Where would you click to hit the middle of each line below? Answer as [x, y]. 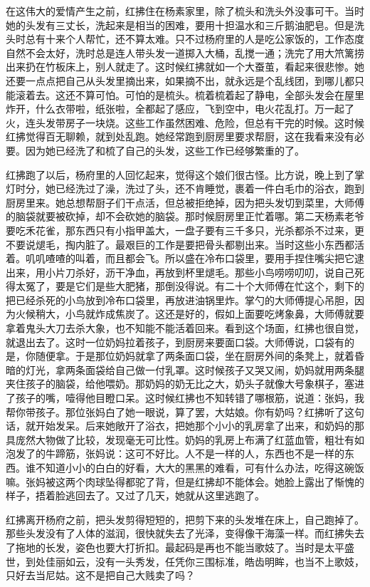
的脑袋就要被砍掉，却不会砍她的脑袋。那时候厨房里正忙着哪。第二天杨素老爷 [185, 216]
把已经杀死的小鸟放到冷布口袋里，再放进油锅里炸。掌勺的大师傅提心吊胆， [180, 300]
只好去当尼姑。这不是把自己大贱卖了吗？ [100, 575]
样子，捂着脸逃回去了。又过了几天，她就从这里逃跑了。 [135, 495]
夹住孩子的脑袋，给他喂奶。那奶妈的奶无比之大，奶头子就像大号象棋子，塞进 [185, 384]
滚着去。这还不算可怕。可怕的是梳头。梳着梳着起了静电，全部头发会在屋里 [190, 94]
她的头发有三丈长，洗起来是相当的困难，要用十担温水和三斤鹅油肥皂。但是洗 [185, 25]
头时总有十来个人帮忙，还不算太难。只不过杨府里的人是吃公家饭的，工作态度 [185, 39]
